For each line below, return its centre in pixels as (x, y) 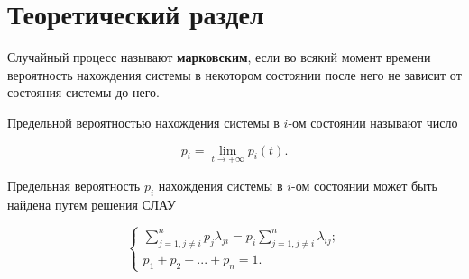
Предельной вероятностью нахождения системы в (143, 122)
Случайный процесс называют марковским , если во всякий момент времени (219, 57)
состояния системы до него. (83, 92)
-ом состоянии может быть (364, 185)
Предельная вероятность (74, 185)
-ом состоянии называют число (373, 122)
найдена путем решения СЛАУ (92, 204)
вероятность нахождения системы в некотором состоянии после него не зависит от (234, 74)
